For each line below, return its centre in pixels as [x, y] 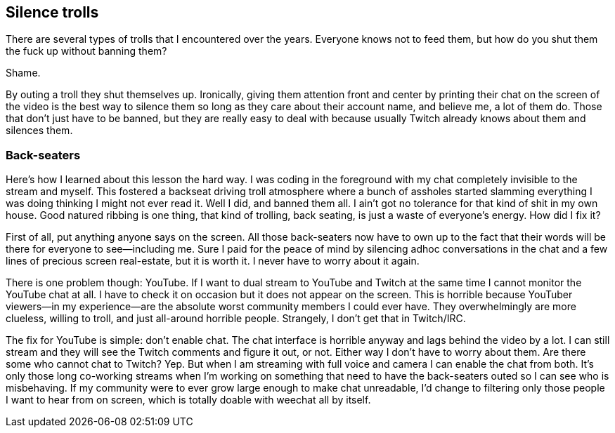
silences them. [39, 131]
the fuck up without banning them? [86, 51]
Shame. [23, 73]
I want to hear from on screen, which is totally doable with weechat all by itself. [188, 400]
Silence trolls [52, 12]
